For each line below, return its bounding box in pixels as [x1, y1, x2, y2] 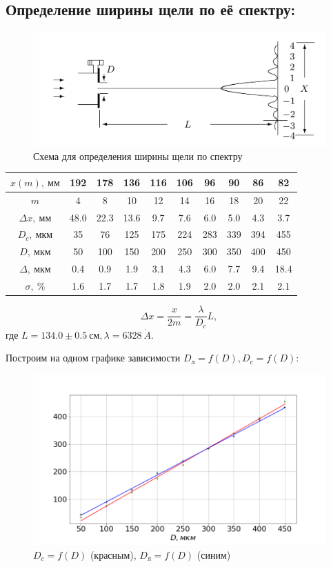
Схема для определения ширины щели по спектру [33, 148, 243, 163]
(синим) [197, 547, 231, 561]
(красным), [90, 547, 137, 561]
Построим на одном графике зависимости [6, 350, 181, 365]
